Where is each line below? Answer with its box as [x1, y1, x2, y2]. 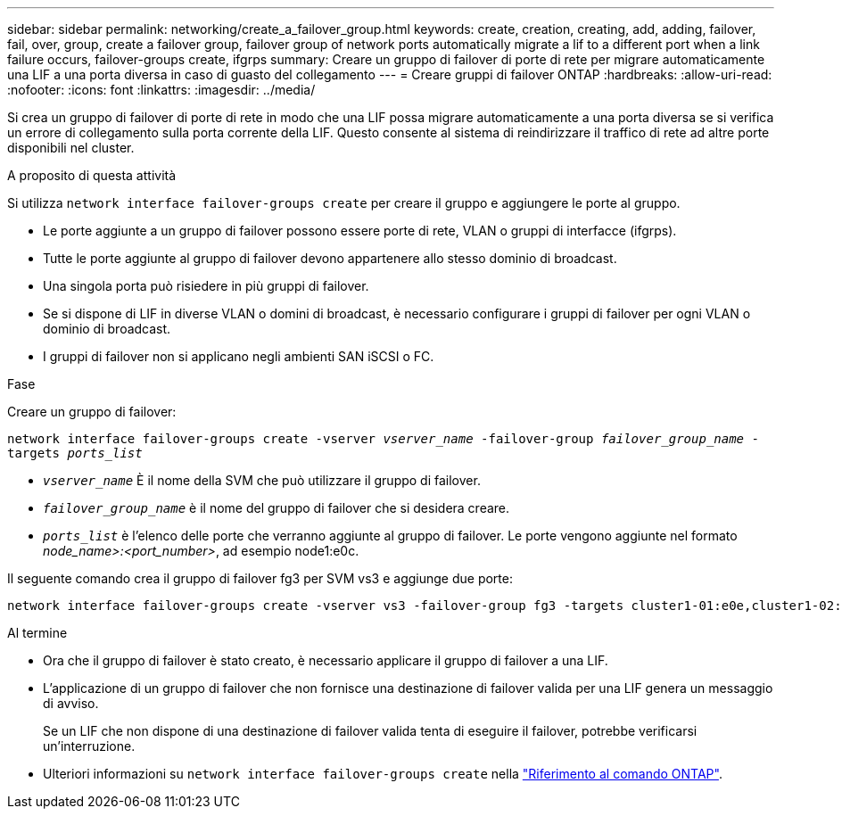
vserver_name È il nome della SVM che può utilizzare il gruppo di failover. [43, 473, 481, 488]
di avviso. [43, 696, 99, 711]
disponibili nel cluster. [7, 140, 135, 155]
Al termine [7, 625, 68, 640]
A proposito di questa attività [7, 168, 177, 183]
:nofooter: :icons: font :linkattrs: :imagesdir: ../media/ [7, 82, 316, 97]
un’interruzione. [43, 738, 136, 754]
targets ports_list [7, 446, 143, 460]
